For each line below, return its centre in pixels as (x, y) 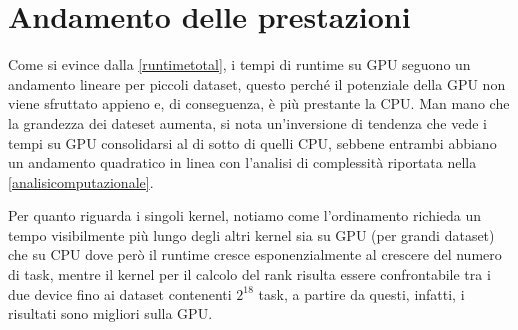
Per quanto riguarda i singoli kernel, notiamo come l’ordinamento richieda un (245, 215)
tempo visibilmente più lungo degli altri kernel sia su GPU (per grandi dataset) (251, 234)
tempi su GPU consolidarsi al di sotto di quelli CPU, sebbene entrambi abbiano (252, 142)
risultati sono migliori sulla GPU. (110, 313)
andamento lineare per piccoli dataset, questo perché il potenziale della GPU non (257, 83)
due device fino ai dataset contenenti (120, 293)
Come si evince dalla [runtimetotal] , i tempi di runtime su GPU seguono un (239, 64)
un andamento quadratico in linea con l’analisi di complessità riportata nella (242, 162)
